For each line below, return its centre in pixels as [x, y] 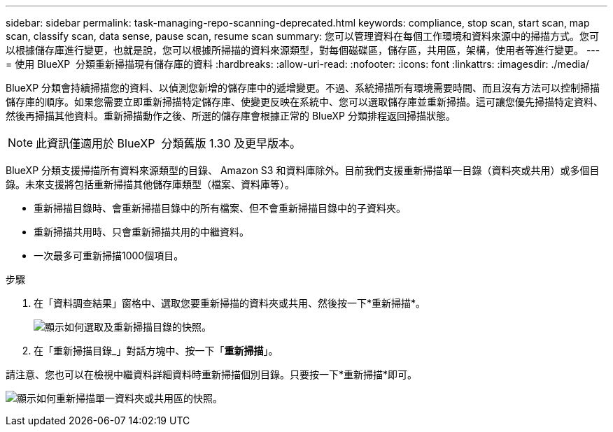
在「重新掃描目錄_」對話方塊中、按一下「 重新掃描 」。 [156, 351]
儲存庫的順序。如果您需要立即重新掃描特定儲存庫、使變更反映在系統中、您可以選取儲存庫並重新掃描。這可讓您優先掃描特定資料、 [304, 102]
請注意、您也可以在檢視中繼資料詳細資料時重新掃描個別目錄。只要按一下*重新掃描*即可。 [212, 374]
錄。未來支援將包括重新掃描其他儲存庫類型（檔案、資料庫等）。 [150, 184]
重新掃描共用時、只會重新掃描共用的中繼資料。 [141, 232]
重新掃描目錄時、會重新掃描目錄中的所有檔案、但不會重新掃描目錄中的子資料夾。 [220, 208]
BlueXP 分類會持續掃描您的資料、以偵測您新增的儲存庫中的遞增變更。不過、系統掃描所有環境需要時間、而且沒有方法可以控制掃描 [303, 88]
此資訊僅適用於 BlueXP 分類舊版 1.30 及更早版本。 [169, 143]
